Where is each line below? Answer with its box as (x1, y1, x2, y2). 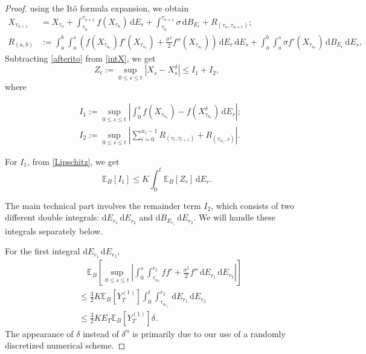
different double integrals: (5, 211, 100, 224)
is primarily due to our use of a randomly (132, 327, 286, 340)
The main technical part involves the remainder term (5, 199, 201, 211)
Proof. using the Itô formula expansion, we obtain (5, 2, 189, 14)
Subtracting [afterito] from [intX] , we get (5, 51, 156, 64)
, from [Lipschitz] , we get (27, 155, 120, 167)
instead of (83, 327, 119, 340)
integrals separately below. (5, 224, 103, 237)
